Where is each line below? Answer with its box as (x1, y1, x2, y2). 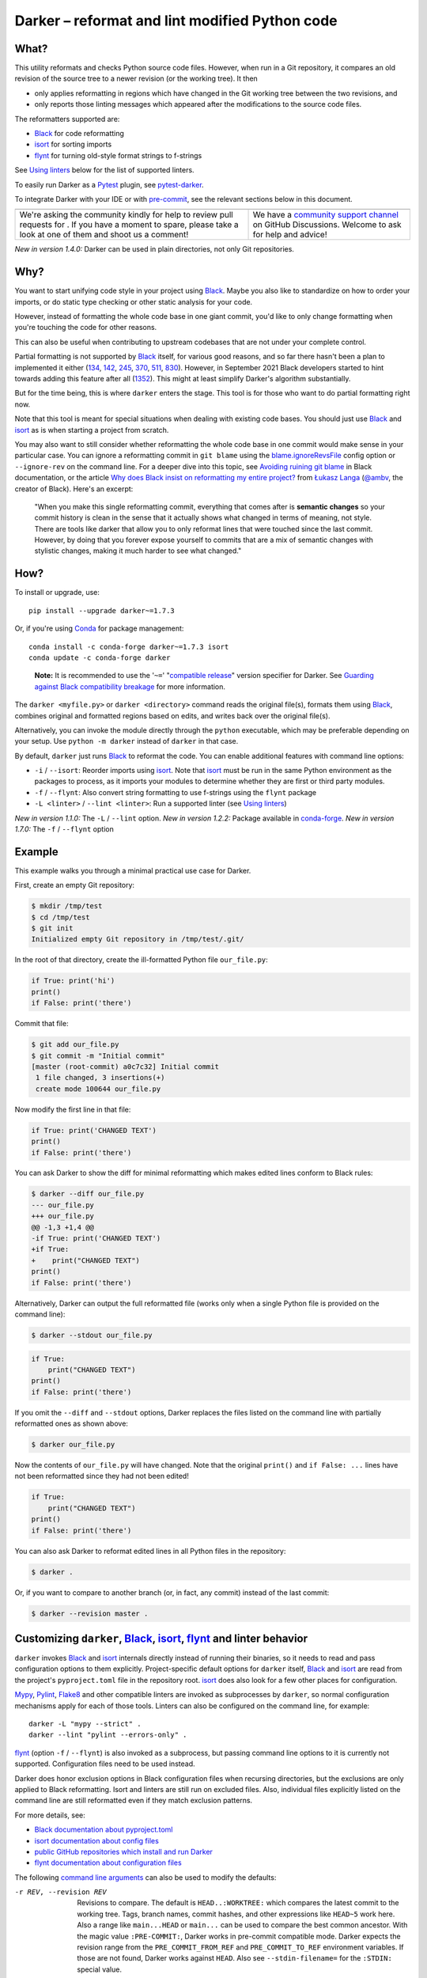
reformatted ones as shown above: (14, 1419, 128, 1428)
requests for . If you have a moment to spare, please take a (19, 219, 239, 230)
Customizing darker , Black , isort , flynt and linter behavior (14, 1631, 308, 1645)
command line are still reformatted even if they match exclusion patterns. (14, 1796, 253, 1806)
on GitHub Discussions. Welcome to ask (252, 219, 402, 230)
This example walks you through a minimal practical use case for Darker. (14, 866, 251, 875)
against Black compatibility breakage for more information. (34, 681, 225, 692)
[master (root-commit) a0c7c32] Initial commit (31, 1062, 219, 1071)
